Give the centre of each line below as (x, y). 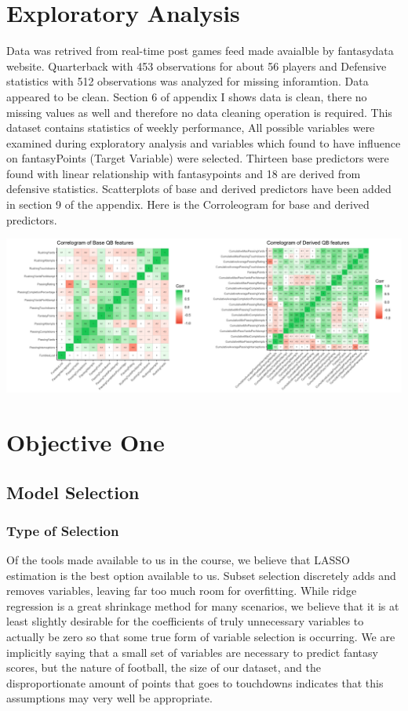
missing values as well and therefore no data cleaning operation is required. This (199, 112)
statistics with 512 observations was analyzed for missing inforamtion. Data (188, 81)
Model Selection (73, 492)
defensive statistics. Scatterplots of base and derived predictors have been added (199, 189)
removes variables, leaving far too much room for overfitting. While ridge (182, 591)
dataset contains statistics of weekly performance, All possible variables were (191, 128)
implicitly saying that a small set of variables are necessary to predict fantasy (192, 652)
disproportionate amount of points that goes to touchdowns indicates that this (195, 682)
